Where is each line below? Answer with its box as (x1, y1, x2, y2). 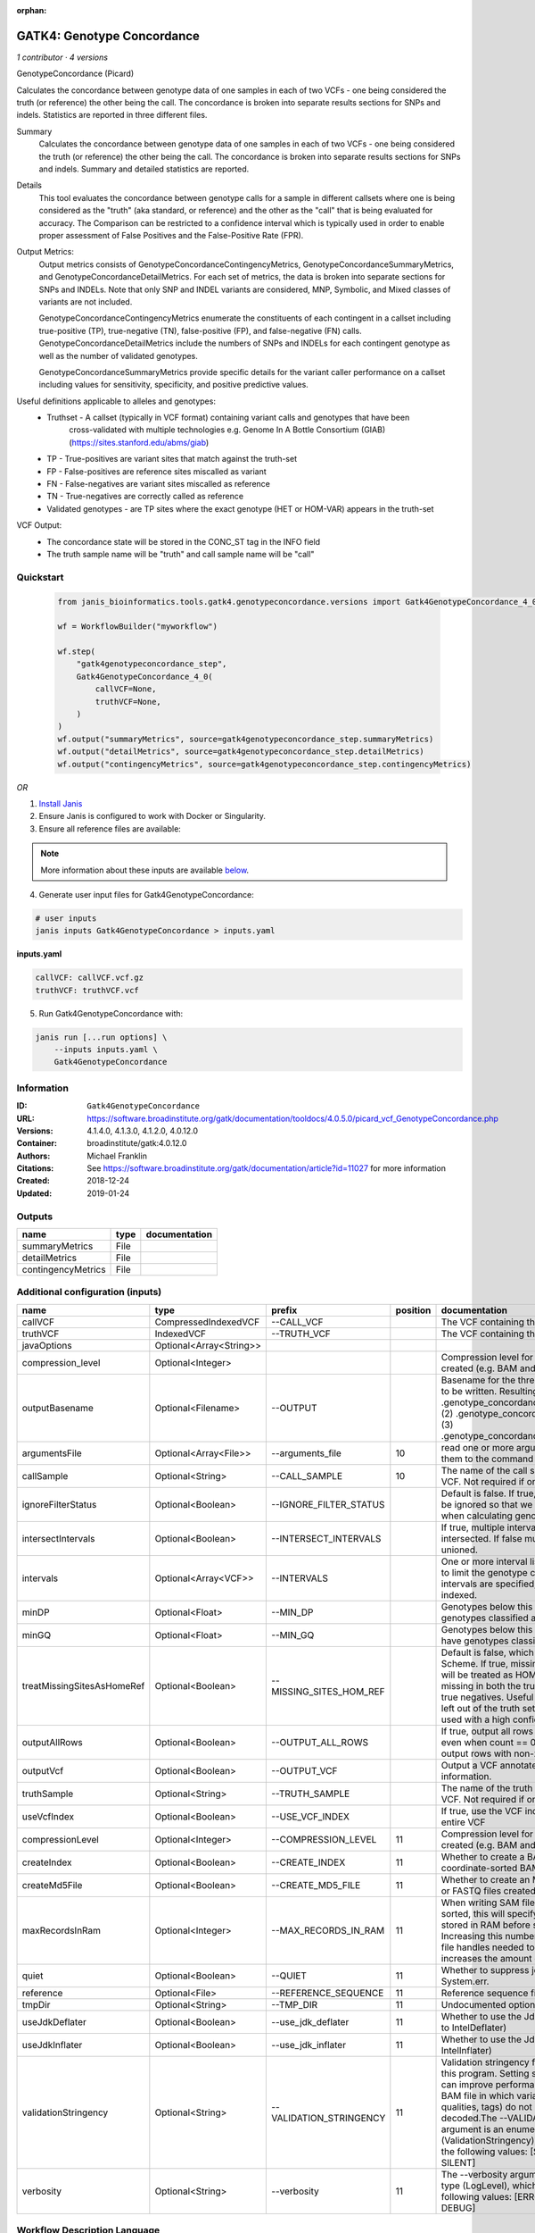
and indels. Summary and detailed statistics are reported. (38, 163, 250, 174)
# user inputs (35, 913, 97, 924)
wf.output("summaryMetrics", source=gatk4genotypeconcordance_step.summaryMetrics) (57, 733, 434, 744)
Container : (16, 1138, 58, 1149)
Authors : (16, 1150, 51, 1161)
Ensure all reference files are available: (38, 823, 182, 834)
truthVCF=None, (95, 697, 162, 707)
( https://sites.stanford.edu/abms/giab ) (69, 437, 210, 447)
